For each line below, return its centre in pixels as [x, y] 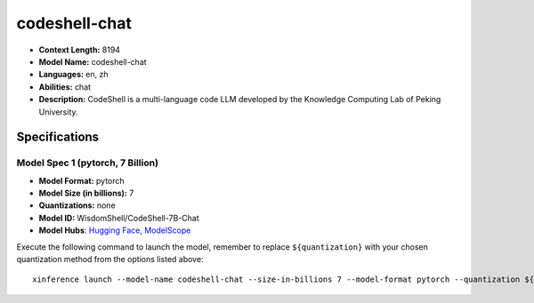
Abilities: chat [65, 87]
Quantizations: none [77, 205]
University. [59, 112]
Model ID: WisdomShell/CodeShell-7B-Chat [119, 218]
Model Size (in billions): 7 [86, 193]
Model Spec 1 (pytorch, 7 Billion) [88, 163]
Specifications [58, 137]
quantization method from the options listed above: [110, 259]
